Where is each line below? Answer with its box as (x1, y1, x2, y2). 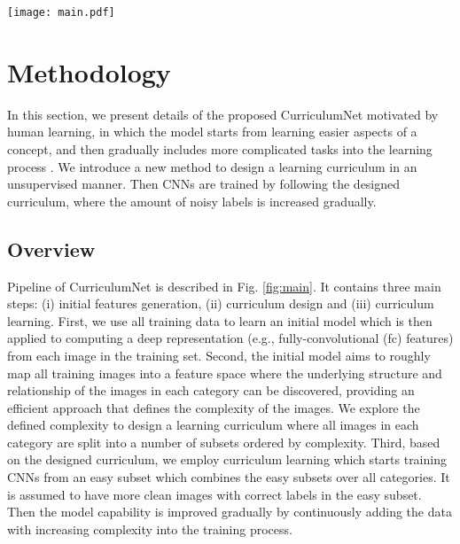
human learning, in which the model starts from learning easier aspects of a (7, 122, 417, 141)
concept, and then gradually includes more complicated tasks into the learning (7, 139, 433, 158)
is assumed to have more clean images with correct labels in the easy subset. (7, 485, 422, 503)
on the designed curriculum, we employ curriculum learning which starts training (7, 450, 447, 469)
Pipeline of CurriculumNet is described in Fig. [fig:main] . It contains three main (7, 276, 441, 295)
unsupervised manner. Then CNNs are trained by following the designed (7, 175, 401, 193)
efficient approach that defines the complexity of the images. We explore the (7, 398, 420, 416)
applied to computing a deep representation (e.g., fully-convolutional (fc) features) (7, 329, 454, 347)
